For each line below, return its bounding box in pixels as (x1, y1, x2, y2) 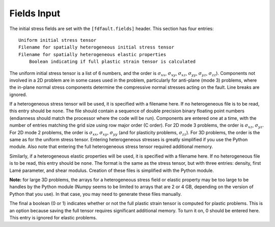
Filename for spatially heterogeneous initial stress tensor (18, 44, 174, 51)
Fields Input (9, 8, 61, 19)
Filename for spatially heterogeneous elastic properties (18, 52, 167, 57)
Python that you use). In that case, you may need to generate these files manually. (9, 191, 182, 197)
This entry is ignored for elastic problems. (9, 214, 97, 220)
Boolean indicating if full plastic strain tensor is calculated (29, 59, 196, 65)
